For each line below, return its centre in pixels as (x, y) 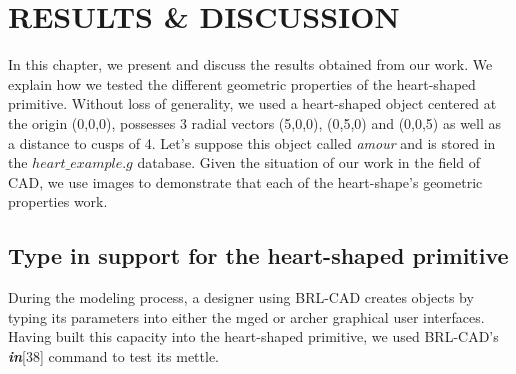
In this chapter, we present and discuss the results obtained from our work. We (250, 64)
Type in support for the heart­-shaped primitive (258, 255)
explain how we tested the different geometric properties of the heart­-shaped (242, 83)
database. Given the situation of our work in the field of (309, 162)
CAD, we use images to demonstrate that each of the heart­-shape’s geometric (245, 181)
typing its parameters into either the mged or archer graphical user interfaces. (246, 316)
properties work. (58, 201)
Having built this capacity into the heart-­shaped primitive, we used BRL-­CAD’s (253, 336)
